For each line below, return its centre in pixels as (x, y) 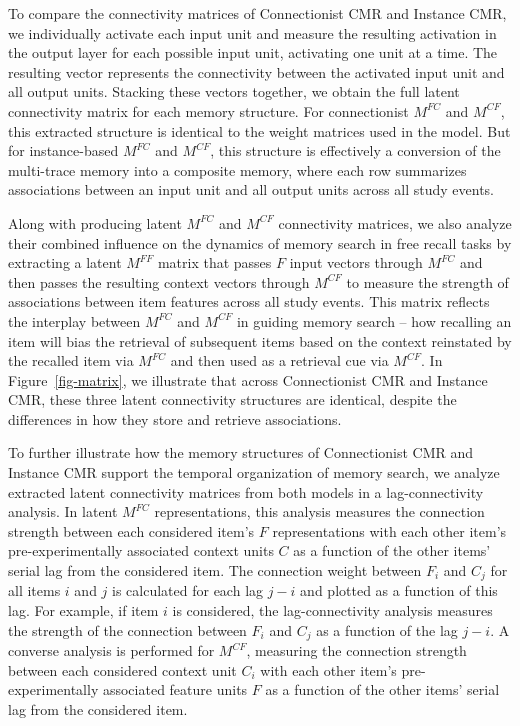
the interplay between (74, 320)
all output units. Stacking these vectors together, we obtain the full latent (234, 91)
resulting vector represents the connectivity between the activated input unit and (256, 71)
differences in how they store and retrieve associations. (175, 418)
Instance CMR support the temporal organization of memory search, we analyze (254, 472)
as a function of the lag (387, 629)
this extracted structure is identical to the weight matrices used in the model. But (259, 130)
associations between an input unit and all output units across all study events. (251, 189)
